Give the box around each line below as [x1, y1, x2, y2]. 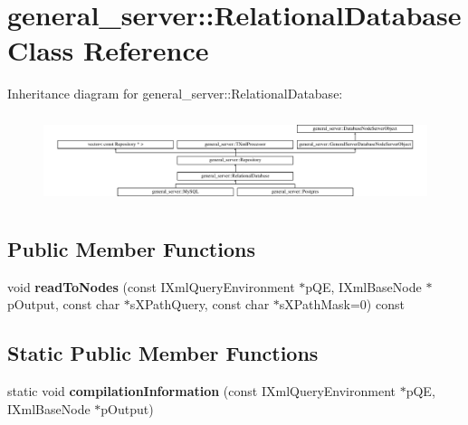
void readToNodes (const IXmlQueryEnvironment [7, 277, 295, 296]
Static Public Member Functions [7, 339, 319, 367]
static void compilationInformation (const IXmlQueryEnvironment [7, 382, 396, 401]
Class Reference [7, 32, 209, 69]
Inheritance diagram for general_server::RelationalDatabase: [7, 84, 343, 103]
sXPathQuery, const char [129, 295, 270, 314]
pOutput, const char [7, 295, 120, 314]
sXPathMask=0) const [279, 295, 405, 314]
